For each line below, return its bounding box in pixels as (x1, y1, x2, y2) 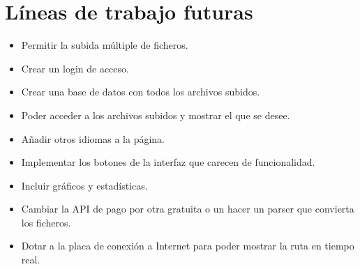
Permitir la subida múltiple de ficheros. (21, 38, 188, 52)
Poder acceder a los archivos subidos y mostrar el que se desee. (21, 107, 290, 122)
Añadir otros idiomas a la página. (21, 131, 165, 146)
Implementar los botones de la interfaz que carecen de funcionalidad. (21, 155, 315, 169)
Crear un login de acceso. (21, 61, 129, 75)
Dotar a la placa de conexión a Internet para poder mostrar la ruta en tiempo (21, 238, 354, 253)
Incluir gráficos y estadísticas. (21, 178, 148, 192)
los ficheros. (21, 215, 71, 229)
